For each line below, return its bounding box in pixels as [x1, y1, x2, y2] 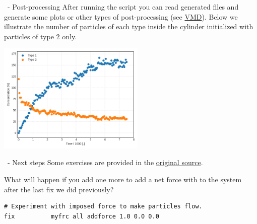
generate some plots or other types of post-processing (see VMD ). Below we [4, 11, 238, 22]
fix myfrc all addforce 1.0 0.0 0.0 [4, 212, 159, 220]
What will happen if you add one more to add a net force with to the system [4, 174, 242, 184]
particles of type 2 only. [4, 31, 77, 41]
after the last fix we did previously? [4, 184, 114, 194]
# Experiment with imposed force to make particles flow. [4, 203, 203, 210]
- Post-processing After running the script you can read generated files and [7, 2, 239, 12]
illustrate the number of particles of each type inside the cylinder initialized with [4, 21, 253, 32]
